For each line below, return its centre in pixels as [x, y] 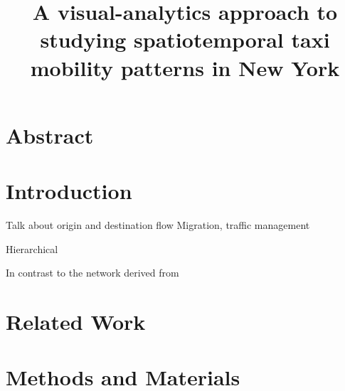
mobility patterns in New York [185, 67]
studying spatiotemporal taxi [185, 39]
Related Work [76, 322]
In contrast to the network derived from [92, 273]
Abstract [50, 135]
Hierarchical [32, 248]
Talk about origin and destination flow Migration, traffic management [158, 225]
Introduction [69, 191]
